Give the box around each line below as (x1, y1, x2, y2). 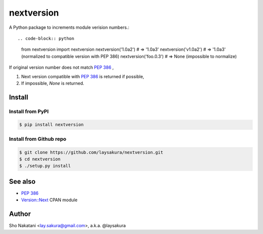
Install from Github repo (9, 135, 67, 142)
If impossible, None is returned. (21, 80, 85, 86)
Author (9, 210, 31, 218)
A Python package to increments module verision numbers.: (9, 24, 130, 30)
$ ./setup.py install (19, 163, 71, 169)
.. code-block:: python (18, 36, 75, 41)
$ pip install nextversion (19, 122, 84, 128)
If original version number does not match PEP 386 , (9, 64, 114, 70)
